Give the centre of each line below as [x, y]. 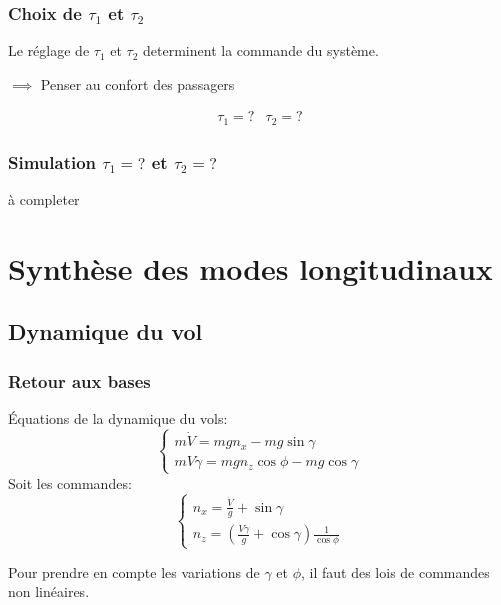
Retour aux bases [79, 380]
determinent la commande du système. [261, 50]
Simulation [52, 161]
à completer [44, 199]
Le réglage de [49, 50]
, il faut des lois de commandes [395, 571]
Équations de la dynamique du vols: [118, 418]
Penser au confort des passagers [137, 83]
